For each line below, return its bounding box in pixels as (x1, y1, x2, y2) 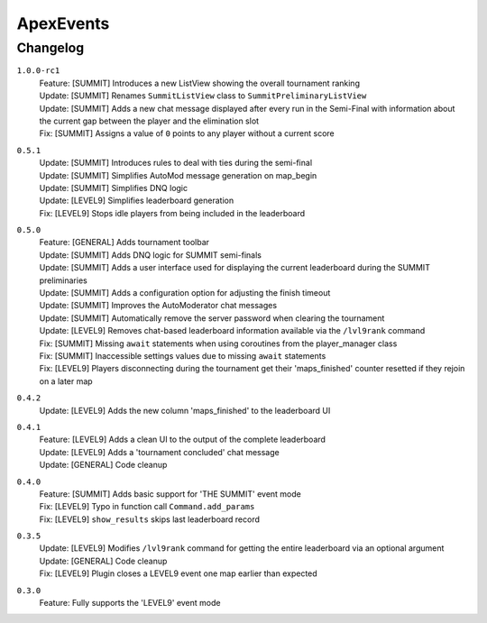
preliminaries (39, 275, 87, 286)
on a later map (39, 375, 94, 387)
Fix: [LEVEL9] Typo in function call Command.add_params (39, 501, 255, 512)
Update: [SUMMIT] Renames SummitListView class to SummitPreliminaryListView (39, 90, 367, 101)
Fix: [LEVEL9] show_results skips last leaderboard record (39, 514, 261, 525)
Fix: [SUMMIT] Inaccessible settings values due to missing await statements (39, 350, 326, 361)
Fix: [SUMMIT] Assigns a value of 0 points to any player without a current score (39, 128, 335, 139)
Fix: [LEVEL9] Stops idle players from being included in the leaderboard (39, 207, 306, 218)
